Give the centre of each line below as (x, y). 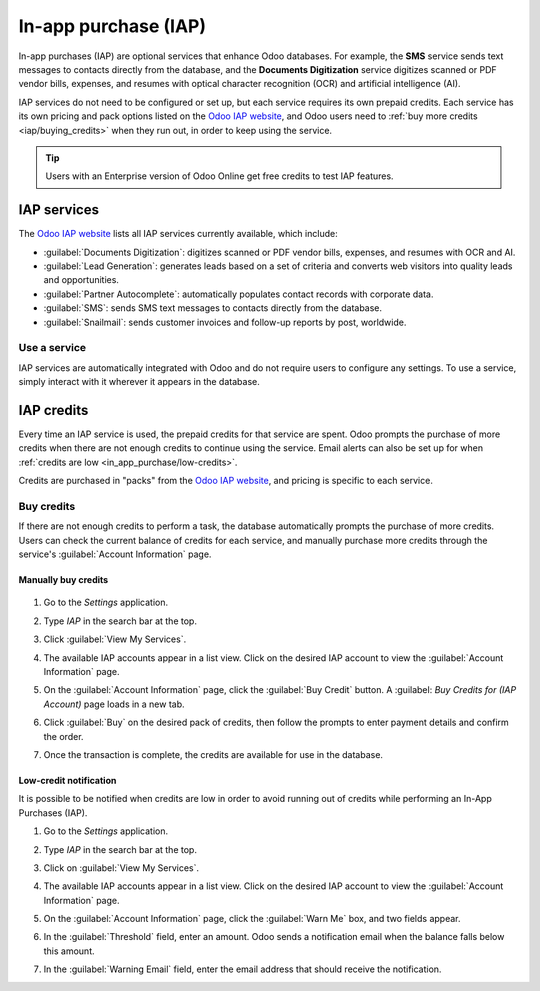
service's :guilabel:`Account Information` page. (115, 554)
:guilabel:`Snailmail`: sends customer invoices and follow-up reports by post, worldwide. (225, 322)
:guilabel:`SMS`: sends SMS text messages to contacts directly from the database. (213, 308)
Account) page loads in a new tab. (114, 704)
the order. (63, 736)
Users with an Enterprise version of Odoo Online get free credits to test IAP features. (219, 176)
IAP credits (53, 410)
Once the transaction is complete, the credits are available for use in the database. (213, 754)
